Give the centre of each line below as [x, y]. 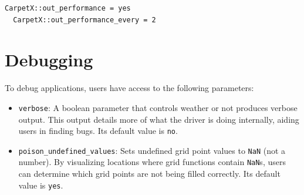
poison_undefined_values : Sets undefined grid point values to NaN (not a [152, 150]
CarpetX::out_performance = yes [68, 8]
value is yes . [41, 185]
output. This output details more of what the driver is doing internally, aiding [159, 119]
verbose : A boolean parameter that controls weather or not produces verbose [158, 107]
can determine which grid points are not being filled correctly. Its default [149, 174]
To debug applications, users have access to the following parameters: [129, 88]
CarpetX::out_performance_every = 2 [85, 20]
